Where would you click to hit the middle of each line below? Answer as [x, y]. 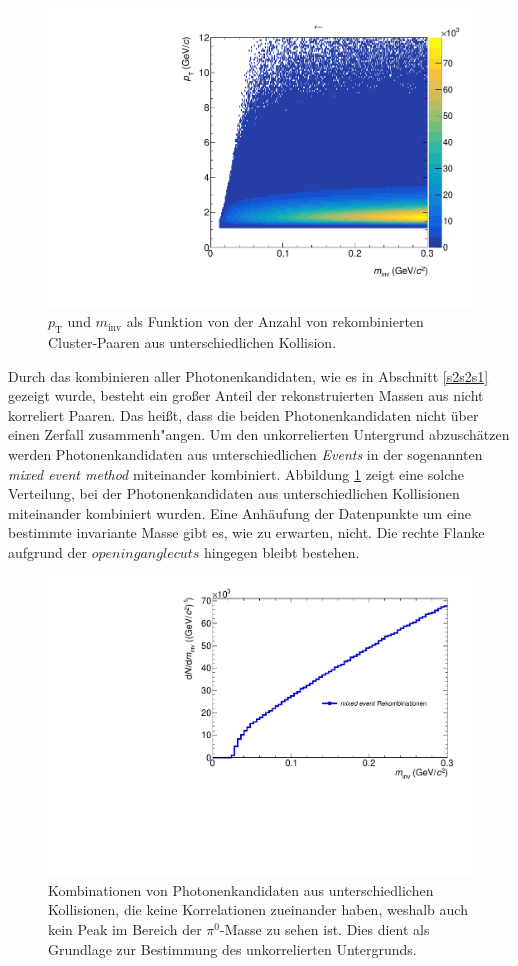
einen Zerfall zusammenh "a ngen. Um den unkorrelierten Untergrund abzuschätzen [259, 434]
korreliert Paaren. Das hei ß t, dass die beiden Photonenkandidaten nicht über [243, 414]
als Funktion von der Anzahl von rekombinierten [275, 321]
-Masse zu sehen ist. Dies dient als [325, 929]
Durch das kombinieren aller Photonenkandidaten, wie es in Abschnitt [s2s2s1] [248, 375]
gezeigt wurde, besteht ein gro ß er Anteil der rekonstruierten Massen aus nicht [246, 395]
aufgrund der [48, 551]
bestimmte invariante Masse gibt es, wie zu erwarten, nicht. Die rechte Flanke [246, 532]
